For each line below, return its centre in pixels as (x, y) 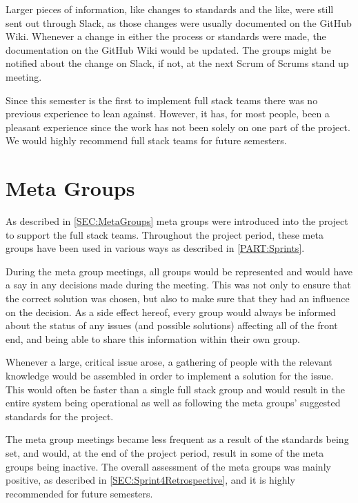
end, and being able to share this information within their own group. (153, 338)
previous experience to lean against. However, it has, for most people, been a (168, 114)
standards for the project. (60, 416)
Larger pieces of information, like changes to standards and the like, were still (170, 9)
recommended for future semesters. (79, 493)
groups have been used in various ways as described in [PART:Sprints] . (155, 248)
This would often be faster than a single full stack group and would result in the (176, 389)
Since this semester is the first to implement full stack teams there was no (162, 100)
